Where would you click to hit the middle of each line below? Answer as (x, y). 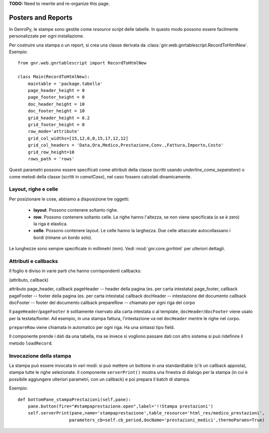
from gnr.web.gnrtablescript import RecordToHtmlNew (82, 63)
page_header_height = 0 (56, 91)
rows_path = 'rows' (51, 159)
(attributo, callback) (29, 280)
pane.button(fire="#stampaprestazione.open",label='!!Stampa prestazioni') (120, 406)
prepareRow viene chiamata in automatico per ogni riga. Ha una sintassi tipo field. (92, 327)
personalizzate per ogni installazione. (47, 36)
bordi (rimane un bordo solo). (63, 238)
